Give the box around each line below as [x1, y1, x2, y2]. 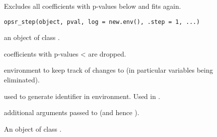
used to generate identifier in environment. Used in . [4, 91, 160, 101]
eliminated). [4, 75, 40, 85]
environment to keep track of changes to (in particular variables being [4, 65, 213, 75]
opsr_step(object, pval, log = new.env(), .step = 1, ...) [4, 18, 200, 25]
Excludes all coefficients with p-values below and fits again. [4, 1, 181, 11]
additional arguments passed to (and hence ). [4, 107, 139, 117]
